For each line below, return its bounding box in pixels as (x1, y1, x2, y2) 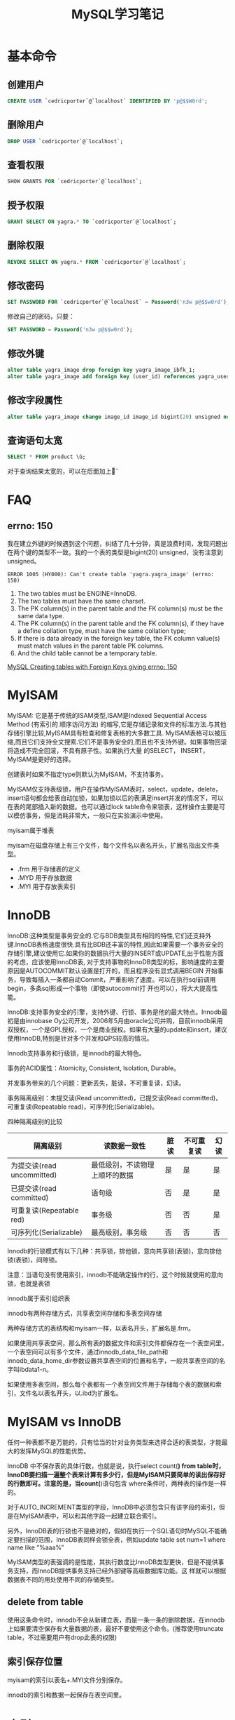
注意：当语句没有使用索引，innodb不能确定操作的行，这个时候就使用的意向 (7, 1271, 224, 1279)
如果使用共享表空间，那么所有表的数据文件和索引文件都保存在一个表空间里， (7, 1339, 228, 1347)
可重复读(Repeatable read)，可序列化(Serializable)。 (7, 1102, 159, 1111)
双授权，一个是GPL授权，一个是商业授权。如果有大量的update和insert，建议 (7, 1025, 227, 1034)
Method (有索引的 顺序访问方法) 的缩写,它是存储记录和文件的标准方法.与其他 (7, 720, 227, 728)
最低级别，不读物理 (91, 1160, 155, 1169)
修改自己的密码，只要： (7, 312, 75, 321)
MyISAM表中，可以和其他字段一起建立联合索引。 (19, 1512, 161, 1520)
